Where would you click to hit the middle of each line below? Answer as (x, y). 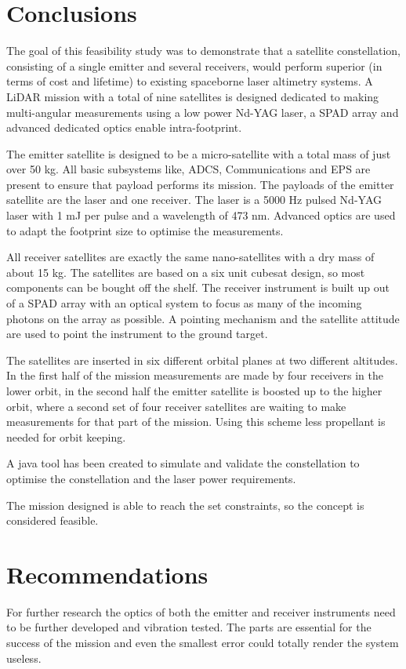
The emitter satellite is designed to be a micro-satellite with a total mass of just (199, 153)
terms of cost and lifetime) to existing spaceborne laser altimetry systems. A (190, 81)
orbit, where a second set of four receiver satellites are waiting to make (176, 406)
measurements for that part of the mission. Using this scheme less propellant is (196, 422)
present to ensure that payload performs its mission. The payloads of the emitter (200, 184)
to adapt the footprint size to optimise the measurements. (145, 230)
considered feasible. (53, 520)
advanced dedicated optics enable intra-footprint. (124, 127)
